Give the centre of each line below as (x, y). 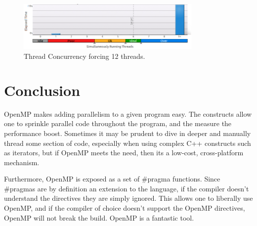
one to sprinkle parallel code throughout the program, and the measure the (118, 123)
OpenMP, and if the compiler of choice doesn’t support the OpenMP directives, (125, 208)
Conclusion (42, 90)
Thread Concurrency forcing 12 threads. (85, 56)
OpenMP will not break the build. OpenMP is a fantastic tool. (99, 217)
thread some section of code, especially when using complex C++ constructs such (128, 143)
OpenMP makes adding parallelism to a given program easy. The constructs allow (128, 113)
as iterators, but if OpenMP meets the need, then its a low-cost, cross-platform (124, 153)
